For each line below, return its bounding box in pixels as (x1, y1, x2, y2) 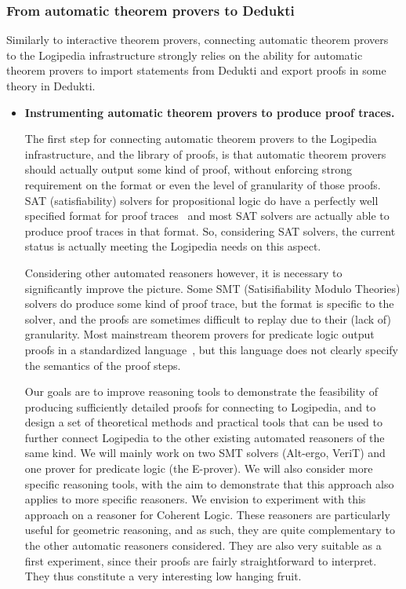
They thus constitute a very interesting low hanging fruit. (24, 568, 302, 584)
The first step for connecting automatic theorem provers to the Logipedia (24, 130, 377, 147)
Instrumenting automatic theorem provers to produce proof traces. (24, 104, 395, 120)
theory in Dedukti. (6, 78, 96, 93)
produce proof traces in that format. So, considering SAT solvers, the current (24, 222, 396, 239)
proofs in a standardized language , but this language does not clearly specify (24, 341, 398, 357)
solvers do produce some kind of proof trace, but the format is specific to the (24, 295, 394, 312)
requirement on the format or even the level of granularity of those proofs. (24, 176, 381, 192)
